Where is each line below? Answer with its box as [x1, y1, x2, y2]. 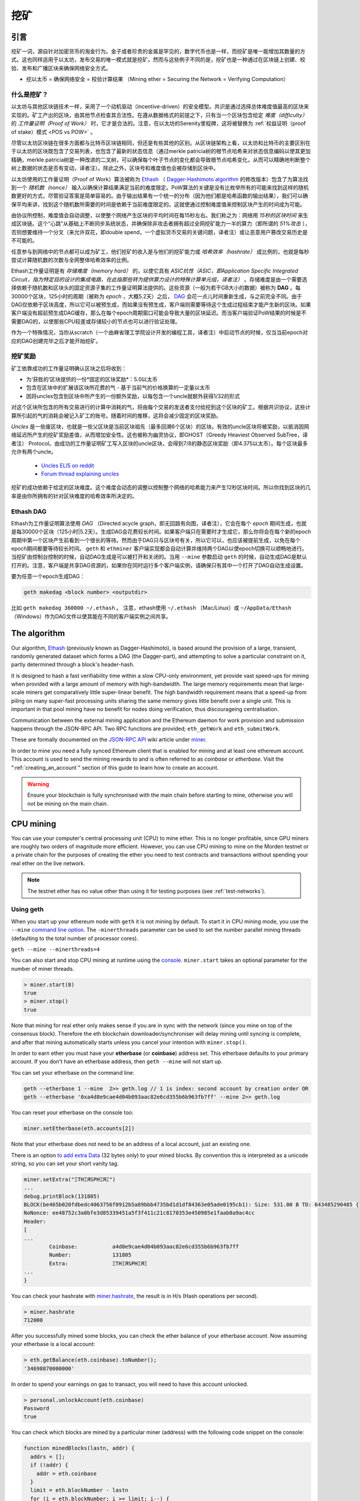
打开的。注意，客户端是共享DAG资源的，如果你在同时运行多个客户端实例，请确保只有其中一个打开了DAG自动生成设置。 [11, 561, 307, 569]
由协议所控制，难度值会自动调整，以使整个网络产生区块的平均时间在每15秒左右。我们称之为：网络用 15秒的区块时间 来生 [11, 212, 308, 219]
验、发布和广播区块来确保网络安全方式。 [11, 64, 111, 71]
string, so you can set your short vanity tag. [11, 1159, 119, 1167]
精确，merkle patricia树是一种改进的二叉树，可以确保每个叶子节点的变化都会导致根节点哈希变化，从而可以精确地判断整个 [11, 156, 311, 163]
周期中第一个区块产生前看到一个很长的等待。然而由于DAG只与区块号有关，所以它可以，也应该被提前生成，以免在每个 [11, 536, 301, 543]
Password [23, 1405, 50, 1412]
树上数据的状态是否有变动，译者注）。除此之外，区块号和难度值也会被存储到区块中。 [11, 165, 219, 172]
